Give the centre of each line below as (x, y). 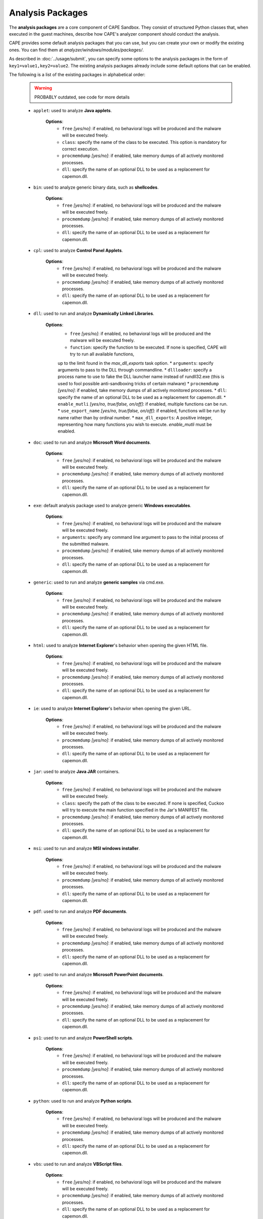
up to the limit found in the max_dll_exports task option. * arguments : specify (136, 363)
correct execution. (80, 149)
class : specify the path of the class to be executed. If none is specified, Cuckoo (143, 803)
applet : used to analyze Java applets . (73, 111)
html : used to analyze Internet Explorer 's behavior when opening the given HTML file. (121, 646)
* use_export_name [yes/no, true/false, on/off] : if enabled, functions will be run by (142, 411)
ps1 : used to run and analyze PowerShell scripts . (83, 1038)
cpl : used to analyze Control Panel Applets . (78, 251)
